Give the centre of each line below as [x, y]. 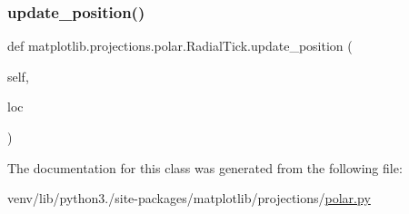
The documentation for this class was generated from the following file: [205, 167]
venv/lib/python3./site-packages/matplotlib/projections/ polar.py [189, 198]
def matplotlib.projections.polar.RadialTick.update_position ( [180, 46]
